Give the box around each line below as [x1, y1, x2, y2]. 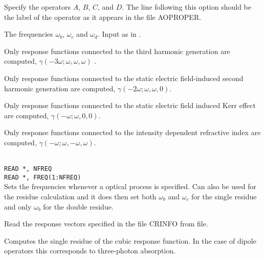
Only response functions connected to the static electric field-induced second [4, 72, 244, 83]
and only [4, 201, 32, 212]
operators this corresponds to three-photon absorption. [4, 245, 176, 256]
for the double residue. [43, 201, 114, 212]
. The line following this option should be [122, 2, 251, 12]
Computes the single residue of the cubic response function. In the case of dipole [4, 235, 256, 246]
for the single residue [191, 191, 257, 202]
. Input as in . [97, 29, 141, 39]
